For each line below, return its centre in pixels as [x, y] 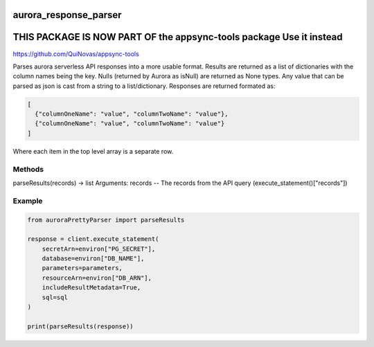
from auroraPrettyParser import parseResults [106, 220]
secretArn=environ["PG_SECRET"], [99, 249]
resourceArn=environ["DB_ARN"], [97, 278]
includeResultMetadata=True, [91, 288]
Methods [28, 169]
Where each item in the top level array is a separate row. [93, 151]
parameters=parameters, [82, 268]
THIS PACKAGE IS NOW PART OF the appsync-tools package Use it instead [178, 37]
